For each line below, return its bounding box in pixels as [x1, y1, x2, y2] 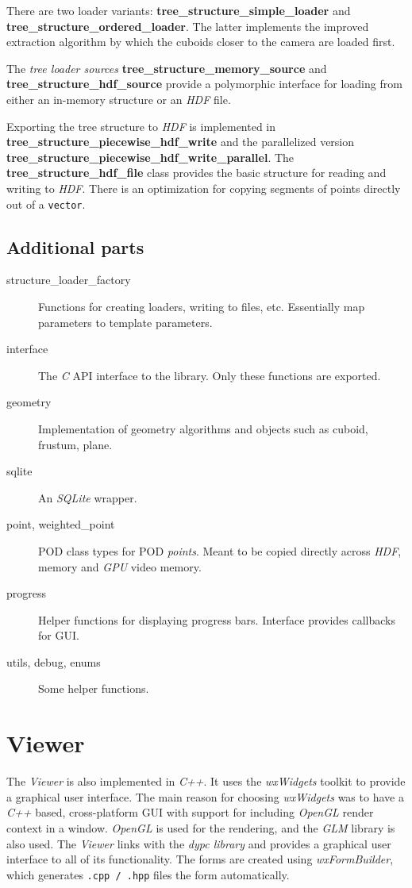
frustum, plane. [38, 436, 113, 452]
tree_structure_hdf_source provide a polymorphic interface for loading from [6, 75, 402, 92]
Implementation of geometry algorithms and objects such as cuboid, [38, 420, 368, 436]
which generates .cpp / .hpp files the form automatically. [6, 866, 290, 882]
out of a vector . [6, 195, 86, 212]
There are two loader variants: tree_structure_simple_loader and [6, 2, 351, 18]
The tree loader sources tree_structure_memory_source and [6, 60, 327, 76]
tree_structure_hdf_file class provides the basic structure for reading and [6, 164, 387, 181]
